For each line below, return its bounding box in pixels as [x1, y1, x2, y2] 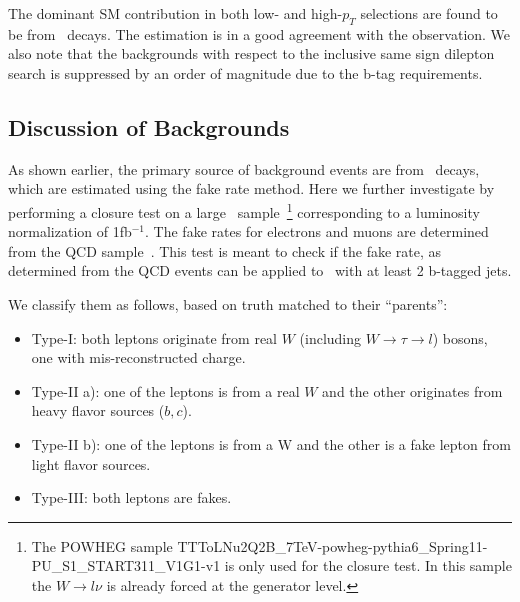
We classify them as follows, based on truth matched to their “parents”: [8, 294, 448, 314]
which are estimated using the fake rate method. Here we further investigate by [8, 178, 495, 199]
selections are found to [360, 3, 498, 23]
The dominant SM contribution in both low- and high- [8, 3, 343, 23]
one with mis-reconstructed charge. [31, 347, 246, 368]
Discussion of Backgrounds [8, 111, 290, 142]
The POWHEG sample [31, 535, 173, 556]
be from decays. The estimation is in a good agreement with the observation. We [8, 23, 511, 44]
